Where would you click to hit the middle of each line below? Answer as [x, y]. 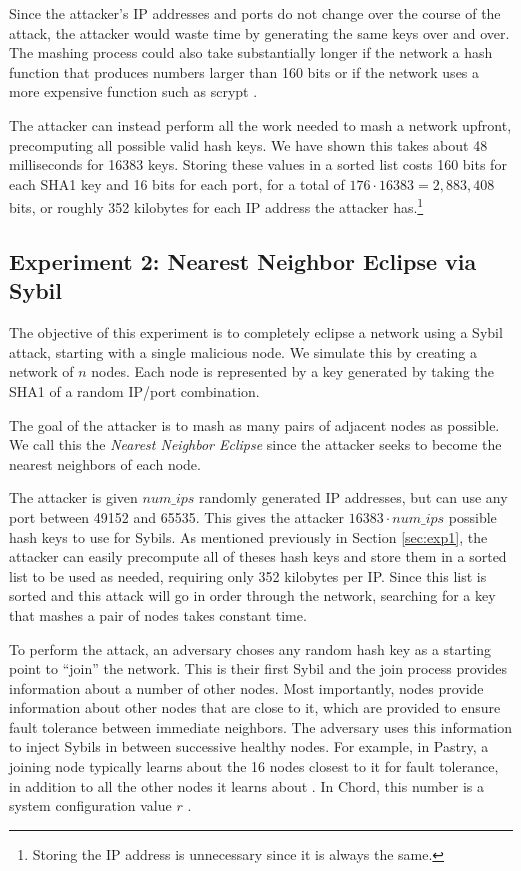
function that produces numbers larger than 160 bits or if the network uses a [244, 71]
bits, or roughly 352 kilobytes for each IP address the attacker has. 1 [216, 205]
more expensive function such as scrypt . [133, 91]
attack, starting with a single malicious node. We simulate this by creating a [243, 351]
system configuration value [90, 805]
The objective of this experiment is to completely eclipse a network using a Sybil [256, 332]
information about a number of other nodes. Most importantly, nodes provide [246, 687]
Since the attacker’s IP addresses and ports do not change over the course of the [255, 13]
